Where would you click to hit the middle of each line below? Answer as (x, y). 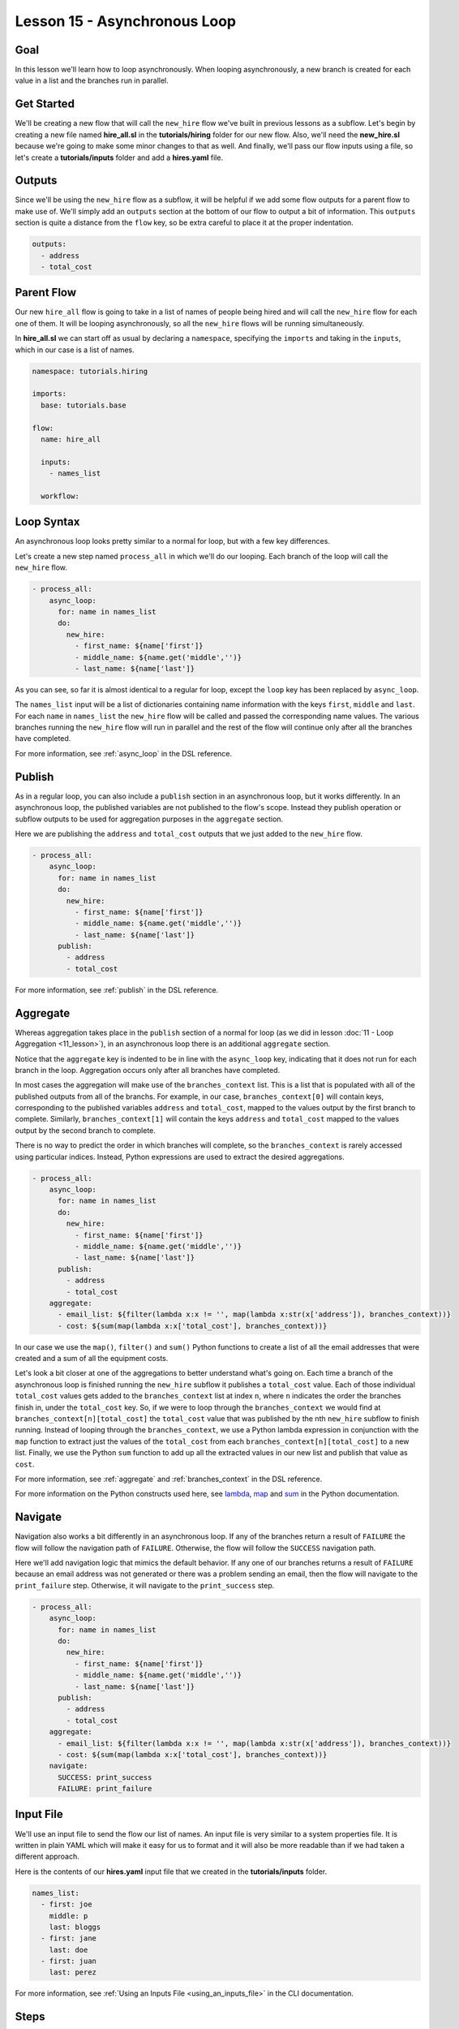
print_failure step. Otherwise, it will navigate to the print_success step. (145, 1585)
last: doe (69, 1949)
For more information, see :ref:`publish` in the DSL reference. (117, 989)
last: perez (73, 1973)
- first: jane (69, 1939)
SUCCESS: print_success (105, 1777)
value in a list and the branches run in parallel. (92, 80)
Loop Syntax (47, 522)
